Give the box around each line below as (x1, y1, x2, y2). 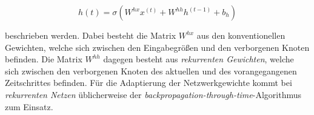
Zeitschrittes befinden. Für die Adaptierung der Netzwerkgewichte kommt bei (5, 76, 292, 89)
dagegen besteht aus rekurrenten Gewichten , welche (103, 53, 294, 65)
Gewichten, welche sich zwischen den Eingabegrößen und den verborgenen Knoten (5, 41, 310, 53)
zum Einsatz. (5, 100, 53, 113)
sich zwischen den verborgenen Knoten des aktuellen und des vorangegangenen (5, 64, 297, 77)
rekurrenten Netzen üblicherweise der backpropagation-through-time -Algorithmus (5, 88, 301, 100)
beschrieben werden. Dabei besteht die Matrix (5, 29, 176, 41)
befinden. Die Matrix (5, 53, 82, 65)
